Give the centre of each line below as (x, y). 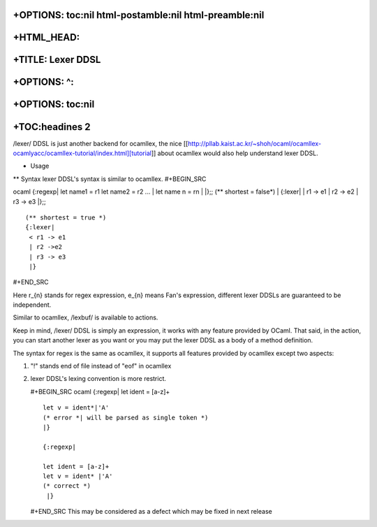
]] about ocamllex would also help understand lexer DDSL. (235, 153)
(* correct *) (67, 486)
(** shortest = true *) (66, 217)
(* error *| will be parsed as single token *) (126, 417)
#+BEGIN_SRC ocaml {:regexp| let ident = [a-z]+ (100, 391)
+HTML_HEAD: (46, 37)
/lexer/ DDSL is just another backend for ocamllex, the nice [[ (101, 143)
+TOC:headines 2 (52, 127)
